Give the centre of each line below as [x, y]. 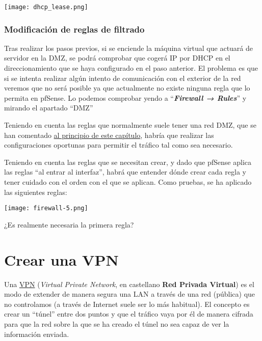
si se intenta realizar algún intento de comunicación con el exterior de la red [123, 78]
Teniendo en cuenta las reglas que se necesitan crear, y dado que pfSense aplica [128, 162]
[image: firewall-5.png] [46, 208]
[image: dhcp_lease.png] [46, 7]
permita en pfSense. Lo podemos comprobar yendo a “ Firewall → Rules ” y [125, 97]
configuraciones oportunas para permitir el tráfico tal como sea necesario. [119, 145]
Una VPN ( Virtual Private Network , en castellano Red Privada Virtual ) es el [129, 284]
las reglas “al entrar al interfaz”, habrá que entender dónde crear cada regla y [125, 172]
